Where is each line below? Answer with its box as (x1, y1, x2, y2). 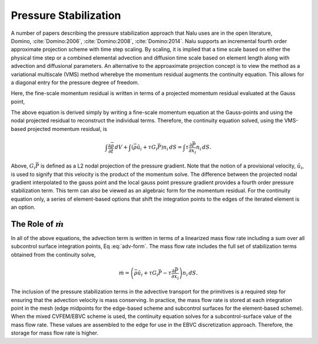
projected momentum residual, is (27, 125, 107, 132)
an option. (11, 204, 35, 211)
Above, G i (11, 162, 36, 171)
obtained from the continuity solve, (11, 251, 96, 258)
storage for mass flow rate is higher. (11, 329, 98, 336)
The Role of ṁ (11, 219, 64, 229)
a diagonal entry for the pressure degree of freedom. (11, 78, 140, 86)
